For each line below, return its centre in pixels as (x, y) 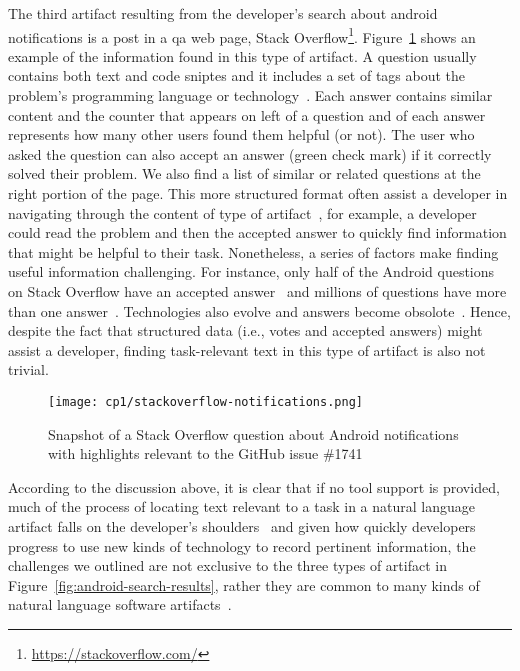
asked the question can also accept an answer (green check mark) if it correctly (250, 153)
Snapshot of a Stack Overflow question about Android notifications (253, 433)
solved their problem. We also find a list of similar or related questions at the (244, 173)
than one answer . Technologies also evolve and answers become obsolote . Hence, (259, 310)
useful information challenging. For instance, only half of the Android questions (251, 271)
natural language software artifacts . (120, 604)
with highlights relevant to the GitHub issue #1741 (205, 453)
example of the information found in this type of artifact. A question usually (242, 55)
